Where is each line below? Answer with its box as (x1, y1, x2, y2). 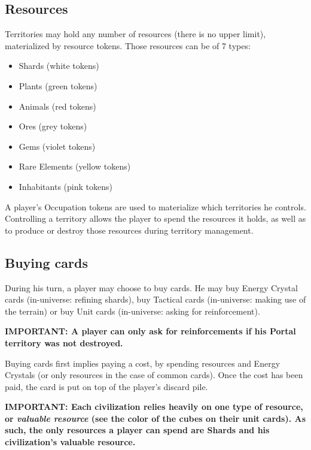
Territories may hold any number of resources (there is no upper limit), (5, 28, 266, 40)
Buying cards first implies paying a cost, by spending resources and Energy (5, 357, 280, 369)
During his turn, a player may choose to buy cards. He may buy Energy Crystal (5, 281, 298, 294)
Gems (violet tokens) (19, 140, 96, 152)
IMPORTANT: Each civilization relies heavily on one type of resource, (5, 400, 303, 413)
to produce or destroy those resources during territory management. (5, 224, 254, 236)
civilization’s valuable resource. (5, 436, 136, 448)
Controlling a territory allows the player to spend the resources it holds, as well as (5, 212, 306, 225)
